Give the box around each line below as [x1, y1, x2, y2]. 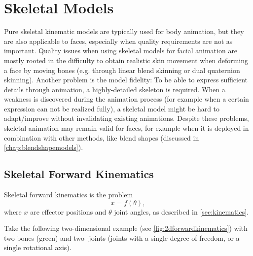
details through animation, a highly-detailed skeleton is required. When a [4, 84, 225, 94]
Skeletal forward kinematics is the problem [4, 189, 133, 200]
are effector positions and [30, 206, 107, 217]
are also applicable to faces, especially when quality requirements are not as [4, 36, 233, 46]
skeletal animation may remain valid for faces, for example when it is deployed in [4, 123, 249, 133]
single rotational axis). [4, 242, 72, 253]
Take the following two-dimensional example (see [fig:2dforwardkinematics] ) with [4, 223, 248, 233]
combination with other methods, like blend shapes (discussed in [4, 132, 199, 143]
